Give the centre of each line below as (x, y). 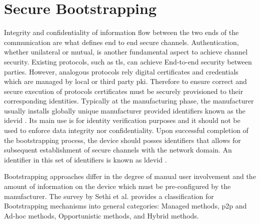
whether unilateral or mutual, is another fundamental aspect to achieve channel (126, 52)
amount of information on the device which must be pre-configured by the (117, 186)
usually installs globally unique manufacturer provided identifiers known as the (125, 110)
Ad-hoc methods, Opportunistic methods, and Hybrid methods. (101, 215)
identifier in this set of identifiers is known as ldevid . (85, 159)
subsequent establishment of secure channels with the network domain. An (118, 150)
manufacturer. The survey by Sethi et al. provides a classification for (109, 196)
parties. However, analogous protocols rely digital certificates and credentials (121, 71)
